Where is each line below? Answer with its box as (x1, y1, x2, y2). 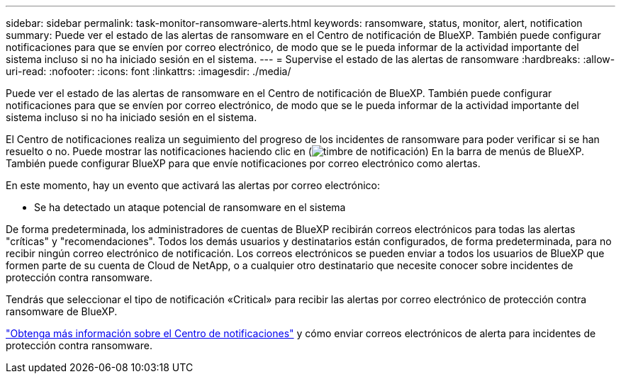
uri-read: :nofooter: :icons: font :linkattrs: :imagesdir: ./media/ (6, 65, 291, 77)
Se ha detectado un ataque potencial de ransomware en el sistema (34, 201, 346, 213)
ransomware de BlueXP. (6, 305, 118, 317)
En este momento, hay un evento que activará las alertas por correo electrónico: (6, 179, 381, 191)
